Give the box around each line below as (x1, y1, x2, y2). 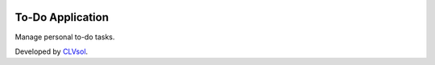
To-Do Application (14, 10, 109, 24)
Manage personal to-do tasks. (14, 32, 115, 42)
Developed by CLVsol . (14, 47, 89, 56)
